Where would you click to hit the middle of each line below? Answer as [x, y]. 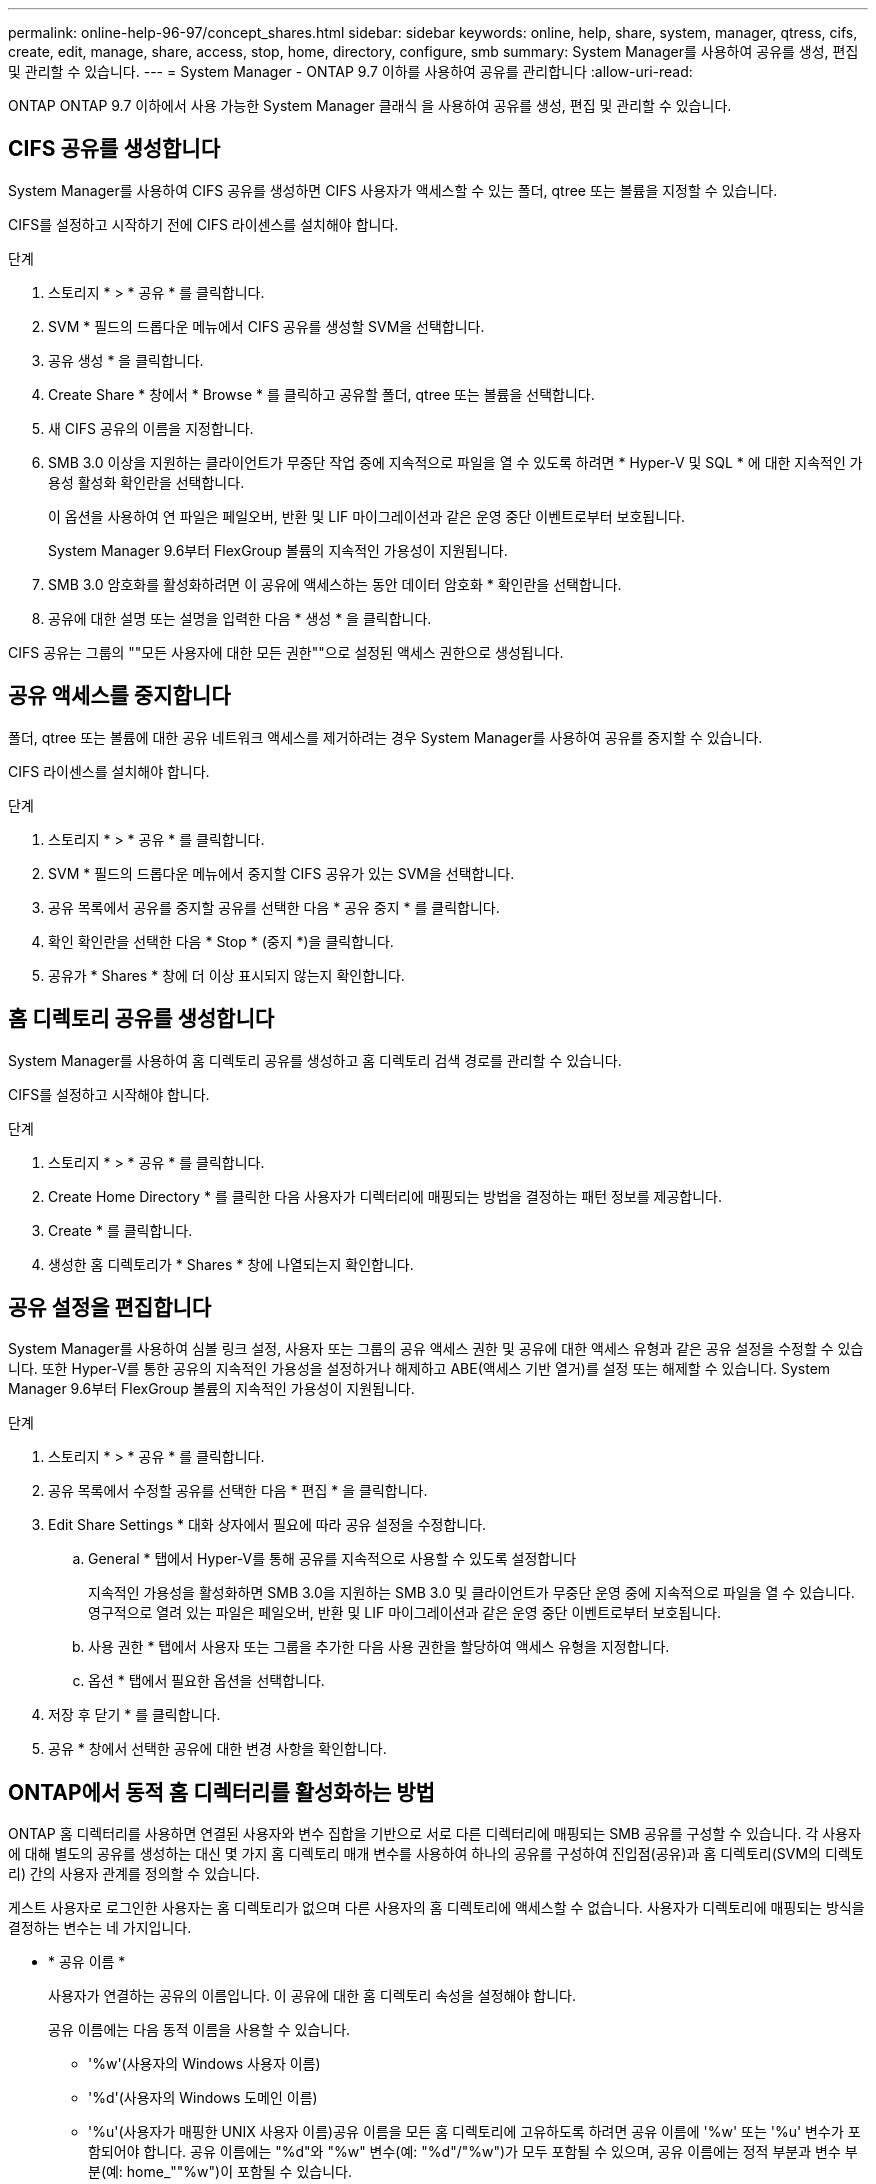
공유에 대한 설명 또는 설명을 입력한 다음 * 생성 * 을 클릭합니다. [240, 618]
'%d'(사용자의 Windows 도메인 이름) [203, 2098]
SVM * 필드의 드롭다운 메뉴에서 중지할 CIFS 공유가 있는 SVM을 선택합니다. [281, 873]
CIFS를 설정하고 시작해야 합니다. [109, 1094]
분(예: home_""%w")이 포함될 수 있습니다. [220, 2172]
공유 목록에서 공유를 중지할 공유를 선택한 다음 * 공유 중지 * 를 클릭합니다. [274, 907]
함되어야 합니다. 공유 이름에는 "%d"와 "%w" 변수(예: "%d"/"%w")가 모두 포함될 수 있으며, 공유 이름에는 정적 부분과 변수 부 [473, 2152]
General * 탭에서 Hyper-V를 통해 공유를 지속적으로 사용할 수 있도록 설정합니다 [332, 1559]
